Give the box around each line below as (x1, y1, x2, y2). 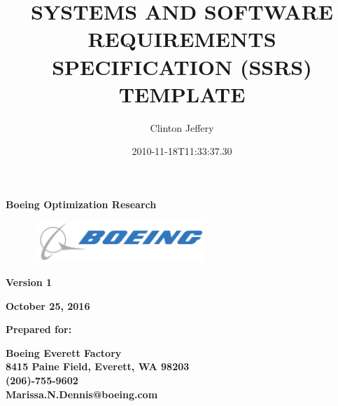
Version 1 (6, 274, 52, 289)
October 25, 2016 (6, 298, 90, 313)
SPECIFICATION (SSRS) (52, 52, 312, 81)
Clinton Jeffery (150, 120, 214, 135)
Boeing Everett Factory (6, 345, 122, 360)
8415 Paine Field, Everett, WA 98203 (6, 359, 190, 374)
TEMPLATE (118, 79, 246, 108)
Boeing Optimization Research (6, 196, 157, 211)
